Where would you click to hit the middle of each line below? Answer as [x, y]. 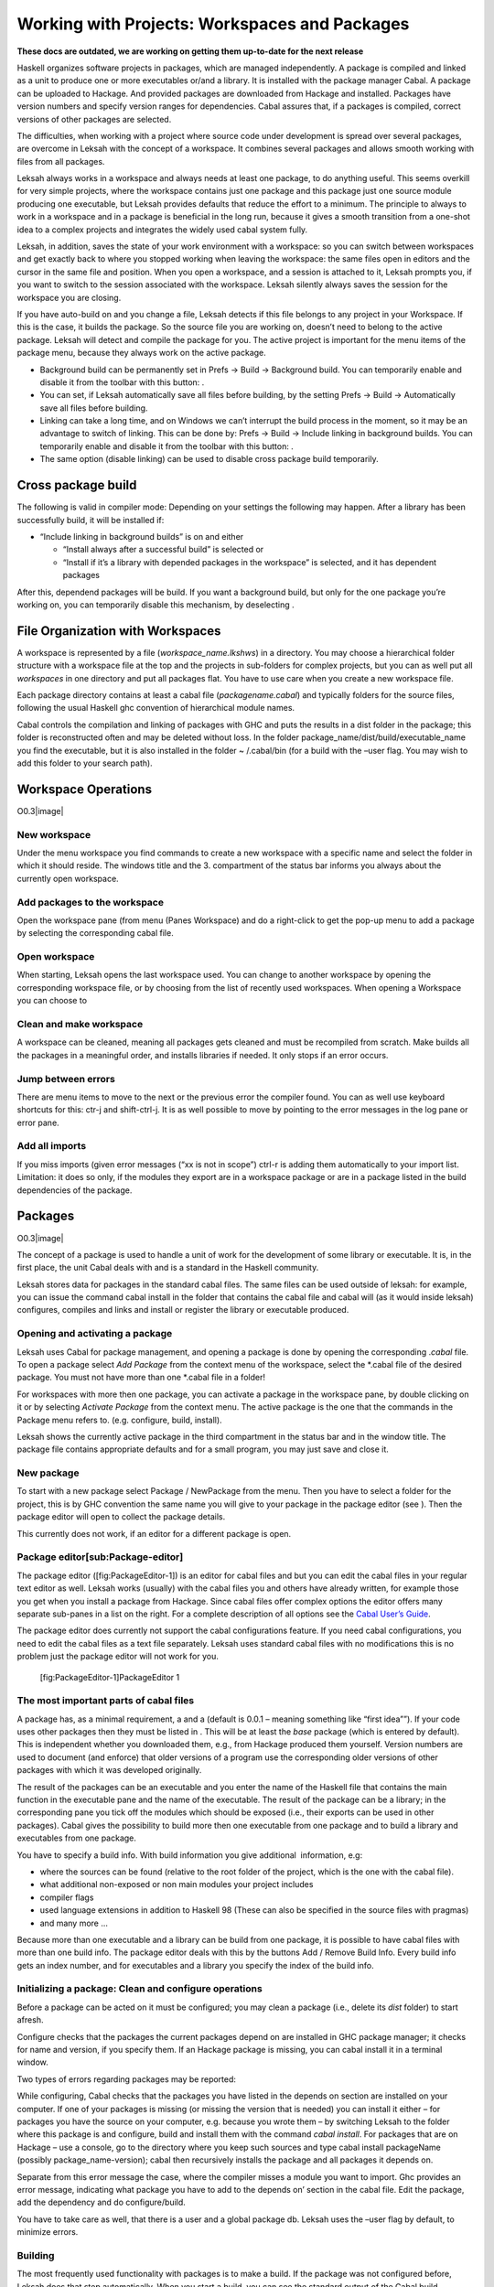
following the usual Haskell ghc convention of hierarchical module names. [156, 708]
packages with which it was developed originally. [109, 1770]
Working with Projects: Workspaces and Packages [213, 24]
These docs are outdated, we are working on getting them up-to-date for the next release [190, 51]
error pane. [38, 1122]
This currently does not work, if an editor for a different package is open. [154, 1533]
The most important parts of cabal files [106, 1701]
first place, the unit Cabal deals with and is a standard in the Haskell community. [168, 1268]
